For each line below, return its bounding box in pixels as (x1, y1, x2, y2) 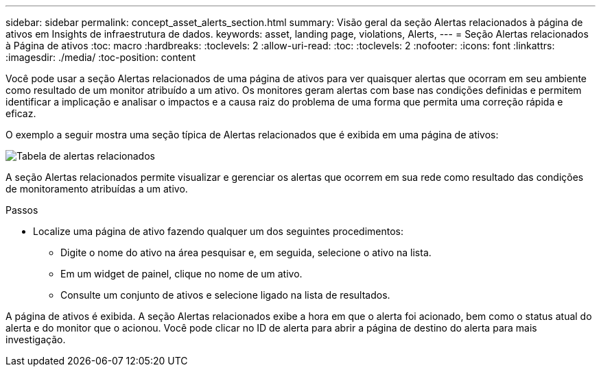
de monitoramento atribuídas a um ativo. (5, 183, 188, 195)
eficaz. (5, 108, 36, 119)
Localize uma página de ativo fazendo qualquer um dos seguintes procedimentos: (33, 225, 403, 237)
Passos (5, 204, 38, 216)
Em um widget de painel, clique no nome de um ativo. (60, 268, 303, 280)
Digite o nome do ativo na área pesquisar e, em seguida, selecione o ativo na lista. (60, 247, 432, 258)
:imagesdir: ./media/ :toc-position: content (5, 51, 196, 63)
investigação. (5, 334, 66, 345)
